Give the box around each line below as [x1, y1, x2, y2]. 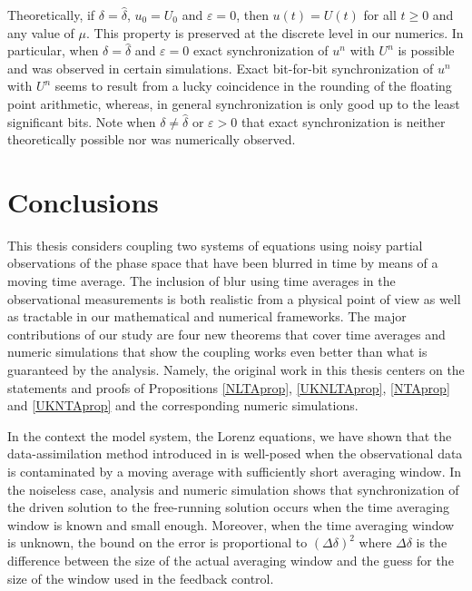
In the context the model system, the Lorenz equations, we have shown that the [7, 426, 452, 445]
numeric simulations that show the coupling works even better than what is [7, 342, 428, 361]
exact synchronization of [192, 41, 329, 60]
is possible [398, 41, 455, 60]
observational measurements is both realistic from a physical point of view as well [7, 289, 461, 308]
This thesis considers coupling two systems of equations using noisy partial [7, 235, 423, 254]
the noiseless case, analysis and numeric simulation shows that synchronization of [7, 479, 459, 498]
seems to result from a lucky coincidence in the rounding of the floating [54, 76, 452, 95]
